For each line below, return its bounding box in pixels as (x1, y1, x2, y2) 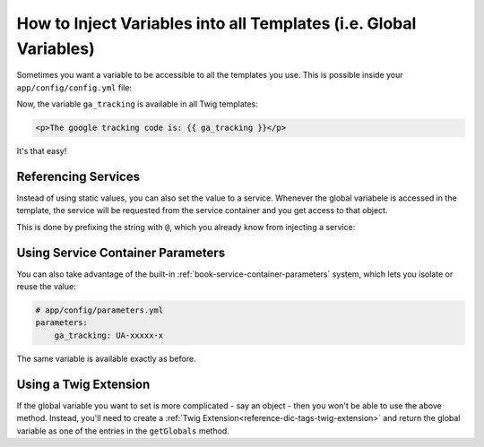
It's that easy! (16, 146, 67, 157)
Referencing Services (16, 168, 141, 184)
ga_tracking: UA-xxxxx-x (54, 330, 164, 340)
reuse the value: (16, 281, 76, 292)
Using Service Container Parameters (16, 245, 226, 260)
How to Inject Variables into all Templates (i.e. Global (16, 13, 417, 33)
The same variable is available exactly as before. (16, 353, 196, 364)
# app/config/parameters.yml (35, 305, 164, 315)
